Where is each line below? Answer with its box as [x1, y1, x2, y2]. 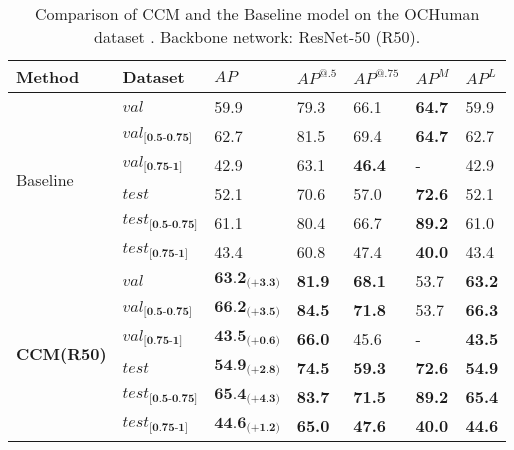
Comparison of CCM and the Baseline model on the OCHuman [34, 2, 480, 25]
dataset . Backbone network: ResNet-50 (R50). [94, 25, 421, 48]
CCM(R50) [16, 341, 107, 365]
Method [16, 65, 80, 88]
